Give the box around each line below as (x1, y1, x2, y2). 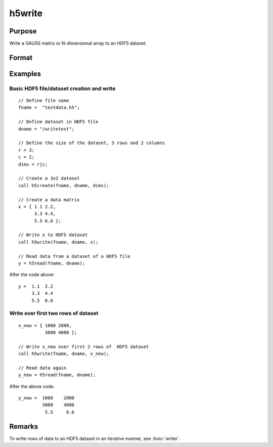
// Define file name (18, 98, 69, 104)
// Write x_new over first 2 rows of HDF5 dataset (18, 344, 149, 349)
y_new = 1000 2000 (18, 395, 75, 401)
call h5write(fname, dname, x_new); (18, 351, 109, 356)
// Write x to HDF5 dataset (18, 232, 88, 238)
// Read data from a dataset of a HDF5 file (18, 253, 131, 259)
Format (9, 53, 33, 62)
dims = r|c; (18, 161, 48, 167)
